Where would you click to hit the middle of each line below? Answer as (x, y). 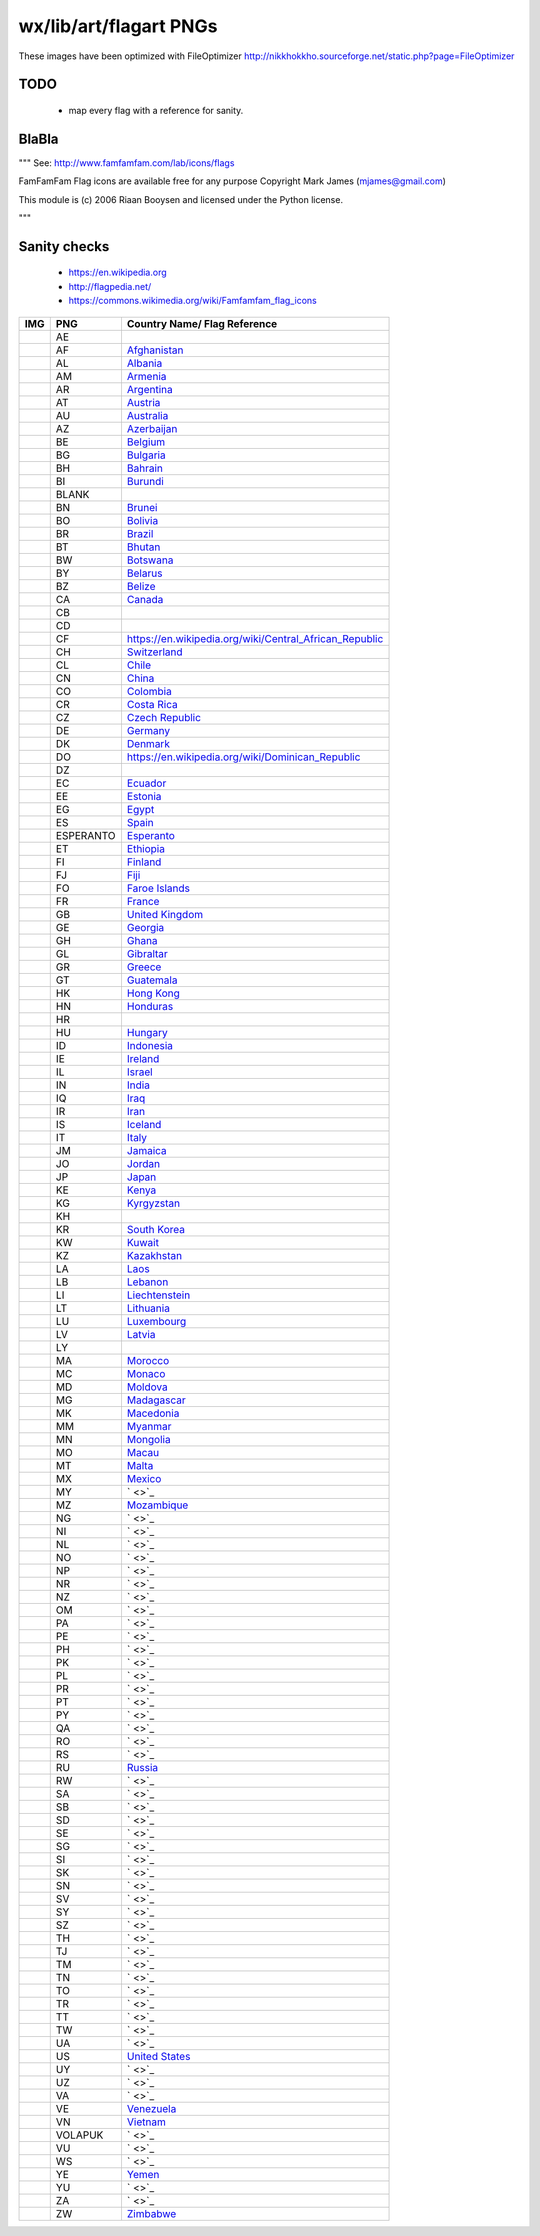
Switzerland (155, 652)
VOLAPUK (79, 2135)
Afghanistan (155, 350)
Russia (142, 1767)
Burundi (145, 481)
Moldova (147, 1387)
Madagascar (156, 1400)
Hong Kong (153, 993)
